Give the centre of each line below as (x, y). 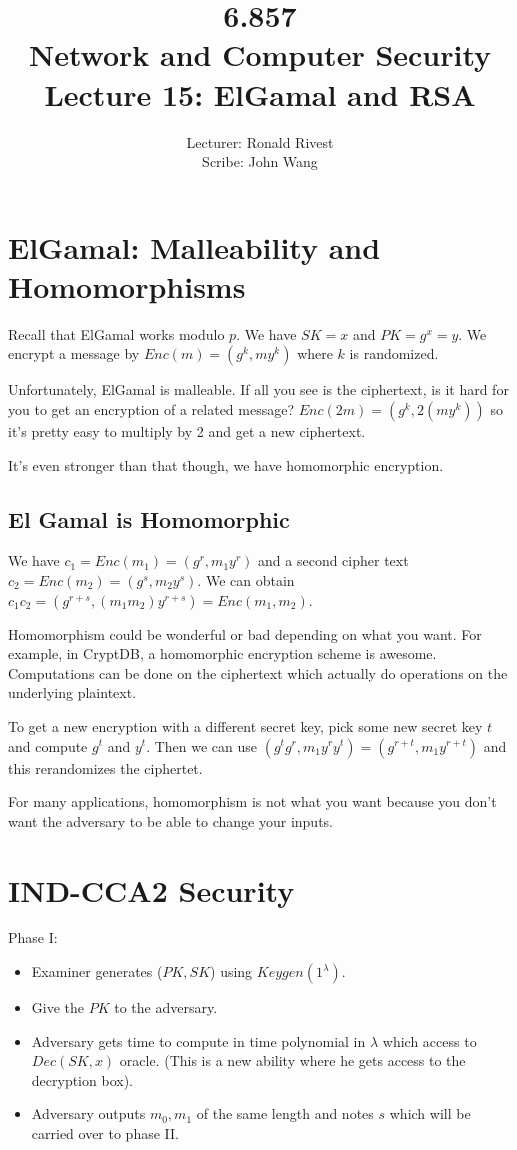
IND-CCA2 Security (151, 889)
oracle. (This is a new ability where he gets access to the (292, 1060)
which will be (430, 1113)
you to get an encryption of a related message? (151, 409)
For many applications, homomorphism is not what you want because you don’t (252, 801)
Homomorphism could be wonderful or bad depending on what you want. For (245, 633)
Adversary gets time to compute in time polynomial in (198, 1040)
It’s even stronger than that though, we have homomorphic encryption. (226, 464)
